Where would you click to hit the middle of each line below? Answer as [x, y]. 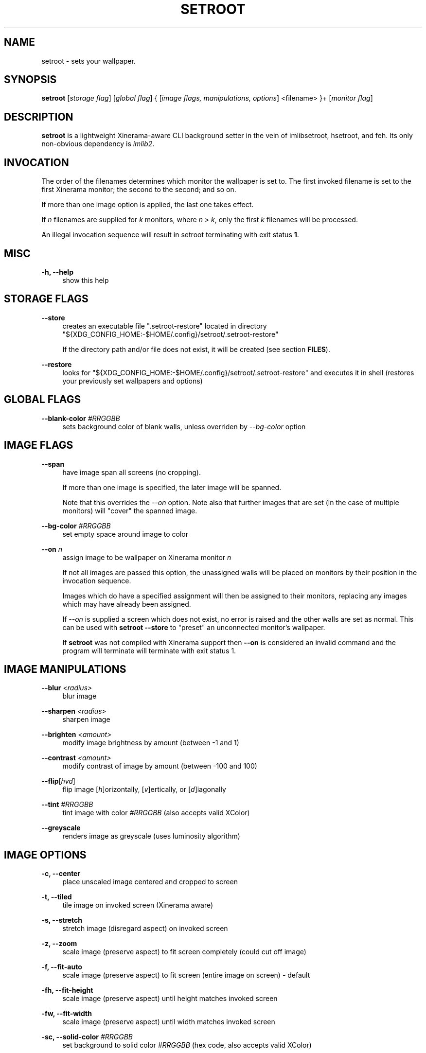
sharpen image [86, 720]
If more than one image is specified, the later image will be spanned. [172, 487]
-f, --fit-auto [62, 967]
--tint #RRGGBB [67, 805]
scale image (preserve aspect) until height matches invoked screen [170, 999]
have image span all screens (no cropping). [132, 472]
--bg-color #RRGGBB [76, 526]
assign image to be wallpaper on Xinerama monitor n [147, 557]
